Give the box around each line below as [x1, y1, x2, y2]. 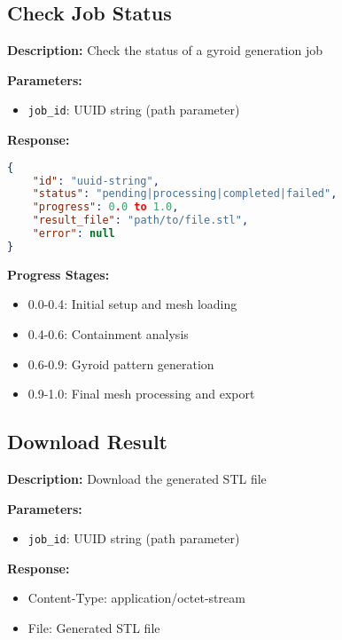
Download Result [7, 428, 167, 455]
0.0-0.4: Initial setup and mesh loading [27, 295, 237, 313]
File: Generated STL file [27, 618, 160, 636]
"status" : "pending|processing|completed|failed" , [32, 187, 338, 201]
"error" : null [32, 227, 115, 241]
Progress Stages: [7, 265, 110, 283]
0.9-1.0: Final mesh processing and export [27, 384, 255, 403]
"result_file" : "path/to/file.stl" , [32, 214, 249, 227]
